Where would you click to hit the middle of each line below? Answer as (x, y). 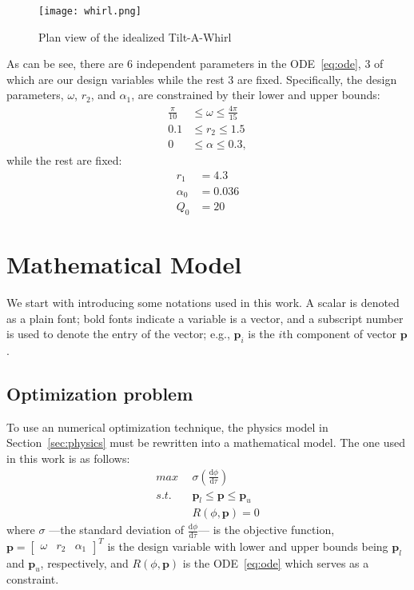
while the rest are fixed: (64, 160)
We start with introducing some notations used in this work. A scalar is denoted (203, 302)
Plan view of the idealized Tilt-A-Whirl (135, 36)
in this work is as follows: (68, 458)
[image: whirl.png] (90, 11)
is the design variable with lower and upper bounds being (248, 546)
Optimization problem (100, 393)
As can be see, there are (65, 64)
